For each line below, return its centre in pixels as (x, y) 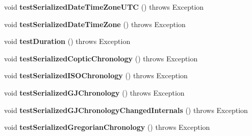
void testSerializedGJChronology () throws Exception (94, 92)
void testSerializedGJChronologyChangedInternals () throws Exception (126, 110)
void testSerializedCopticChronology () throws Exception (101, 58)
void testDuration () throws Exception (67, 41)
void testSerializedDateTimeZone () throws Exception (95, 24)
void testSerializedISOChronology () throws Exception (96, 75)
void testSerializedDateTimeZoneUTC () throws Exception (104, 7)
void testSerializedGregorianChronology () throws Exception (107, 127)
